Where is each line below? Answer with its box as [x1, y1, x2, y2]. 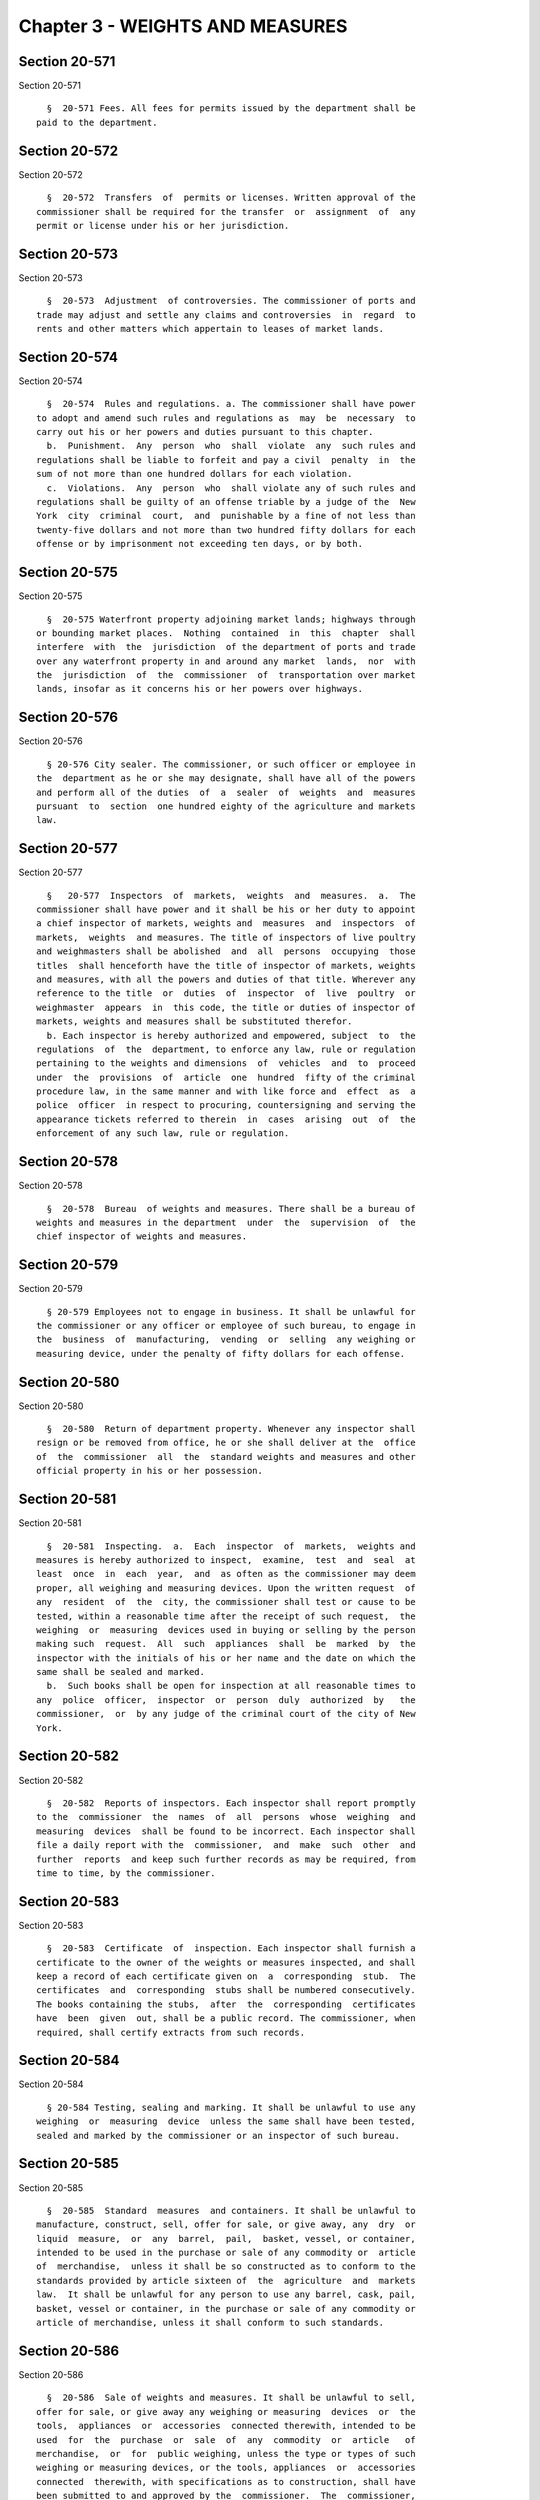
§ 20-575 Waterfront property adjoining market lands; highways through [46, 613, 416, 625]
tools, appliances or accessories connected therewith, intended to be [36, 2420, 416, 2432]
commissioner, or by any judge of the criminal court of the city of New [36, 1708, 416, 1720]
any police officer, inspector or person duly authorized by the [36, 1694, 416, 1705]
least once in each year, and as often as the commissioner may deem [36, 1568, 416, 1580]
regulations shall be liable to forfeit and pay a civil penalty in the [36, 454, 416, 465]
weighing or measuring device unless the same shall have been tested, [36, 2116, 416, 2127]
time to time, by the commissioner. [36, 1867, 216, 1879]
